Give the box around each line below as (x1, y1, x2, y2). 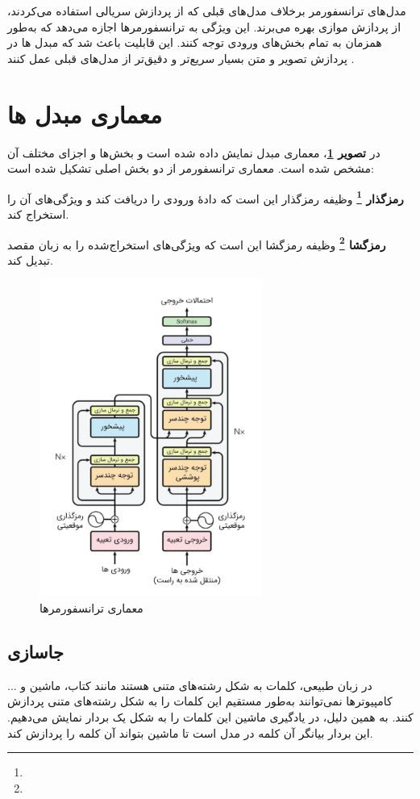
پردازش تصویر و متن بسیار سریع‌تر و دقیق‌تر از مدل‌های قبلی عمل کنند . (7, 49, 355, 66)
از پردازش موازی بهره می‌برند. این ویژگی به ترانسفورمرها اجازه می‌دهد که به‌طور (7, 18, 401, 35)
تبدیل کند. (7, 251, 53, 268)
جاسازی (7, 639, 64, 663)
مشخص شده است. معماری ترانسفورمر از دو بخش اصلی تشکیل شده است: (7, 160, 374, 177)
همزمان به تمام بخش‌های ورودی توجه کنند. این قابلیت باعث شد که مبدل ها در (7, 34, 382, 51)
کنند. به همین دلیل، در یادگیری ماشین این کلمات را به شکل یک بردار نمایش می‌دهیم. (7, 709, 414, 725)
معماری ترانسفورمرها (40, 600, 143, 617)
